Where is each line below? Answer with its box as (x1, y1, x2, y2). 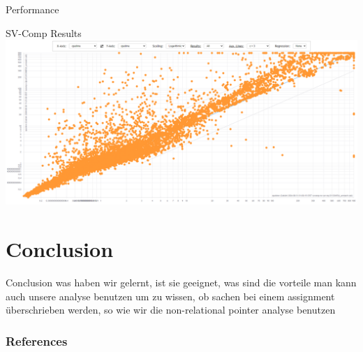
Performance (6, 2, 59, 16)
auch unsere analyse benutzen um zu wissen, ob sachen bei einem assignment (6, 288, 335, 303)
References (6, 332, 68, 349)
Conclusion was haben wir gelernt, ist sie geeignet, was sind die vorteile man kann (6, 275, 357, 290)
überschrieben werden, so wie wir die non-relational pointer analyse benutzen (6, 302, 336, 317)
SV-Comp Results (6, 25, 82, 40)
